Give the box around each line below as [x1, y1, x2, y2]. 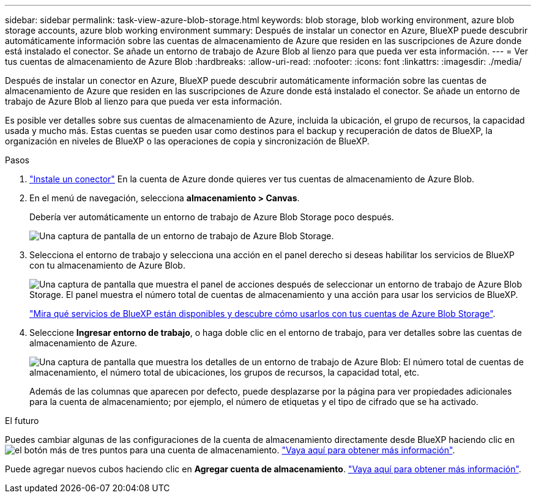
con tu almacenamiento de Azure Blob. [29, 260, 185, 270]
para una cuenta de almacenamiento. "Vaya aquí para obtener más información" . [130, 445, 455, 455]
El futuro [5, 415, 39, 426]
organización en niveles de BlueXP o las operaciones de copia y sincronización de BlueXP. [5, 136, 370, 146]
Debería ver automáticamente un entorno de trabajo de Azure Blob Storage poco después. [29, 212, 394, 222]
